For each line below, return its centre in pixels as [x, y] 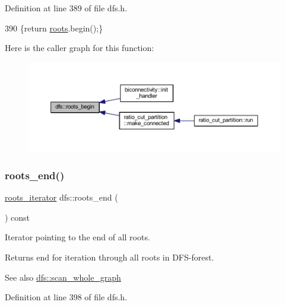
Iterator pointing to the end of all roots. [77, 237]
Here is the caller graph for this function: [80, 48]
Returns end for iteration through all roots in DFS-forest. [110, 257]
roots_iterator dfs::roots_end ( [61, 197]
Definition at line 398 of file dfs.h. [66, 297]
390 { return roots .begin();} [54, 28]
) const [18, 217]
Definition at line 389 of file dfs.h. [66, 8]
